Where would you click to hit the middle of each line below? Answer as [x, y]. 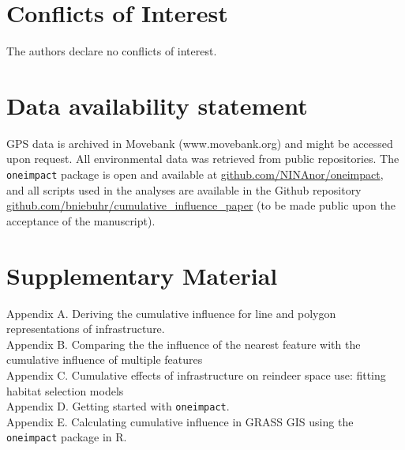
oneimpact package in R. [67, 437]
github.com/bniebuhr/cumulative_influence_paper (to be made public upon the [201, 205]
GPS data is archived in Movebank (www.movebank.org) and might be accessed [200, 143]
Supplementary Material [142, 275]
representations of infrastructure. [86, 329]
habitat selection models [65, 390]
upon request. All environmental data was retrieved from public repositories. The [203, 159]
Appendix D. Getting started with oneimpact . [118, 406]
